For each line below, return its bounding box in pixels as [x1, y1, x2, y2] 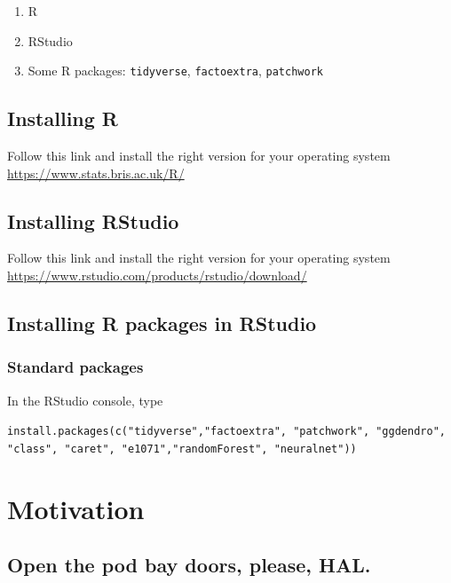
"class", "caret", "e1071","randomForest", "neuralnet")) [7, 442, 357, 455]
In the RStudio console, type [7, 390, 163, 409]
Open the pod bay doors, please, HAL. [7, 551, 371, 579]
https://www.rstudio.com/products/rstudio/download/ [7, 266, 307, 285]
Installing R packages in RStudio [7, 310, 317, 337]
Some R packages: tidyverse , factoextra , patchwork [28, 61, 323, 80]
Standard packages [7, 356, 144, 378]
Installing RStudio [7, 207, 179, 234]
